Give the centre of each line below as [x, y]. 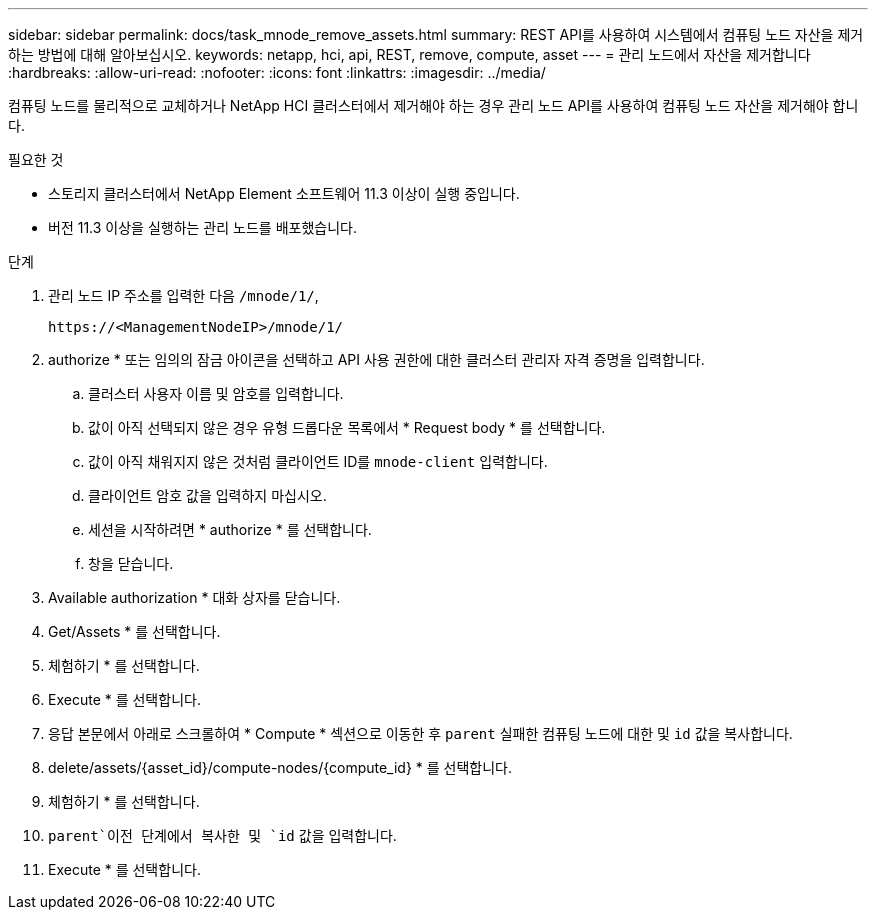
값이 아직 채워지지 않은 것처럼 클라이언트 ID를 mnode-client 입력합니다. [318, 461]
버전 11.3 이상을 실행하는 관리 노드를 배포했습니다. [202, 227]
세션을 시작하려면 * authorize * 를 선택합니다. [230, 529]
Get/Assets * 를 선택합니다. [134, 631]
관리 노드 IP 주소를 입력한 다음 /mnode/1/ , [183, 295]
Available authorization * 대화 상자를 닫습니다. [194, 597]
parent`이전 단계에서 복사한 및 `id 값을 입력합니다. [222, 835]
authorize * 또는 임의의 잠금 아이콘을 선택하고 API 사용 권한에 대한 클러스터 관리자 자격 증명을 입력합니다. [376, 359]
